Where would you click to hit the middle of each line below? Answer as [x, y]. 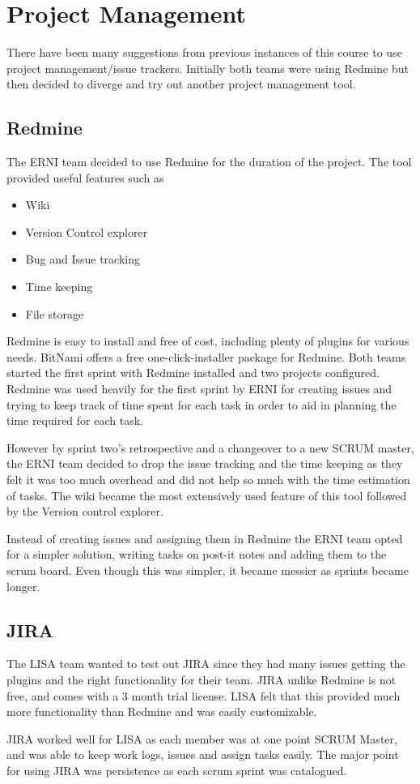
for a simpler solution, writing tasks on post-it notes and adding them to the [197, 554]
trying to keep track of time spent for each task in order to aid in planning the [202, 404]
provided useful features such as [85, 177]
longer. [23, 586]
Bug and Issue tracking [83, 259]
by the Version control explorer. [85, 511]
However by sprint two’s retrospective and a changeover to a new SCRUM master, [210, 447]
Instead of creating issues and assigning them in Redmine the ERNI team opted [205, 538]
